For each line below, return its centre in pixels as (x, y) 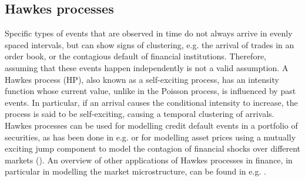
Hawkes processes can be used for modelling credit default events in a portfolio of (151, 125)
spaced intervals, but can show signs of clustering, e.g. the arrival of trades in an (150, 44)
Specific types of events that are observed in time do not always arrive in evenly (149, 33)
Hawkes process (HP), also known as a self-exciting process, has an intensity (142, 79)
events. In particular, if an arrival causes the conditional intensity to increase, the (151, 102)
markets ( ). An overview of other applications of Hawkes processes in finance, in (149, 160)
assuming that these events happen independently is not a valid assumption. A (147, 67)
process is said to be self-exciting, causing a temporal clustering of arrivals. (140, 114)
